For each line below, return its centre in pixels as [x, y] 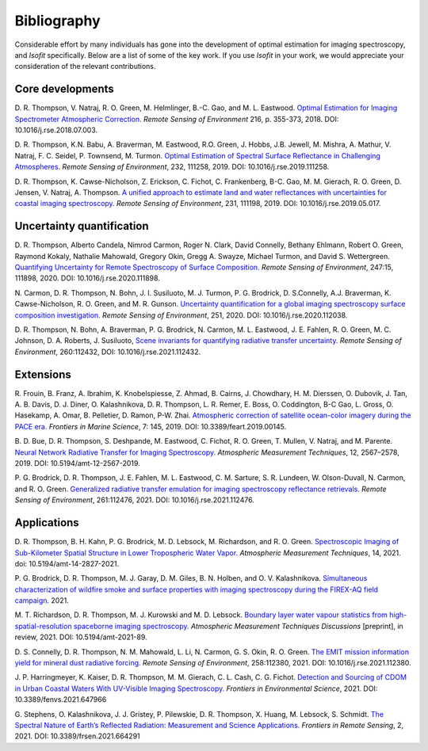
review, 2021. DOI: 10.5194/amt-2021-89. [81, 637]
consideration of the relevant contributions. [85, 67]
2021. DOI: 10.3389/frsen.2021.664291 [77, 736]
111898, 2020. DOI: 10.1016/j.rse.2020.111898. [87, 278]
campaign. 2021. [42, 600]
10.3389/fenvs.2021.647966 [61, 700]
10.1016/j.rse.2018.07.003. [56, 130]
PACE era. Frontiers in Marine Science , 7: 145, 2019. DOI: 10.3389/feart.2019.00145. [151, 426]
